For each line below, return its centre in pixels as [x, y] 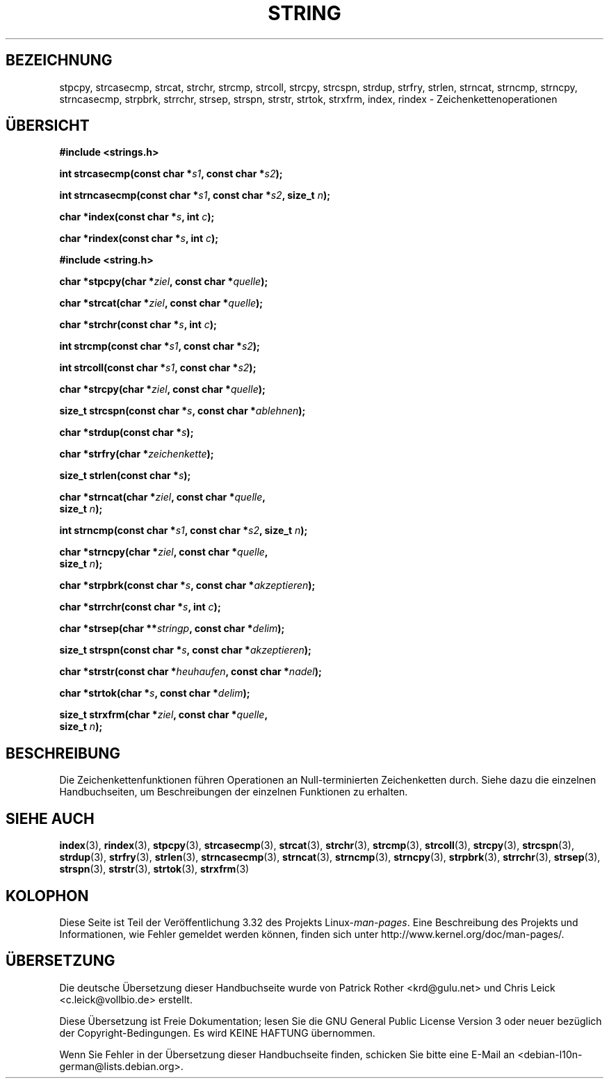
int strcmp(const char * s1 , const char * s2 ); [160, 346]
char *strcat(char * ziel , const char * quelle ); [161, 303]
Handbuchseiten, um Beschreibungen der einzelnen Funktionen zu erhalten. [234, 792]
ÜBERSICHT [48, 126]
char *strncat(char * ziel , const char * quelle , [162, 497]
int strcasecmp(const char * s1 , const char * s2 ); [171, 174]
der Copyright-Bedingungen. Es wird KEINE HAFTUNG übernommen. [217, 1033]
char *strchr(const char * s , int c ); [138, 325]
